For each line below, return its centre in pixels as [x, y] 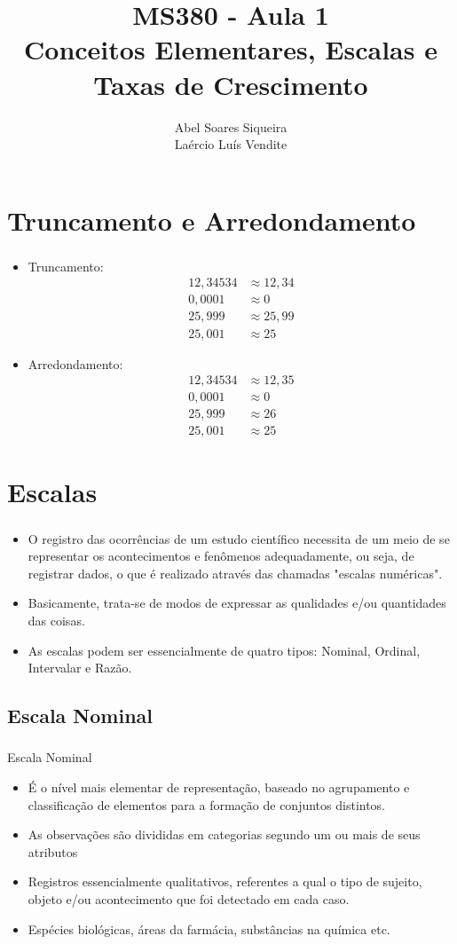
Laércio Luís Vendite [231, 144]
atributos [53, 851]
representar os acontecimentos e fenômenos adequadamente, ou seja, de [221, 556]
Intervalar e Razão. [80, 668]
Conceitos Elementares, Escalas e [231, 49]
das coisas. [56, 620]
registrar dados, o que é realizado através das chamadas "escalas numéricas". [235, 573]
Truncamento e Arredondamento [212, 220]
